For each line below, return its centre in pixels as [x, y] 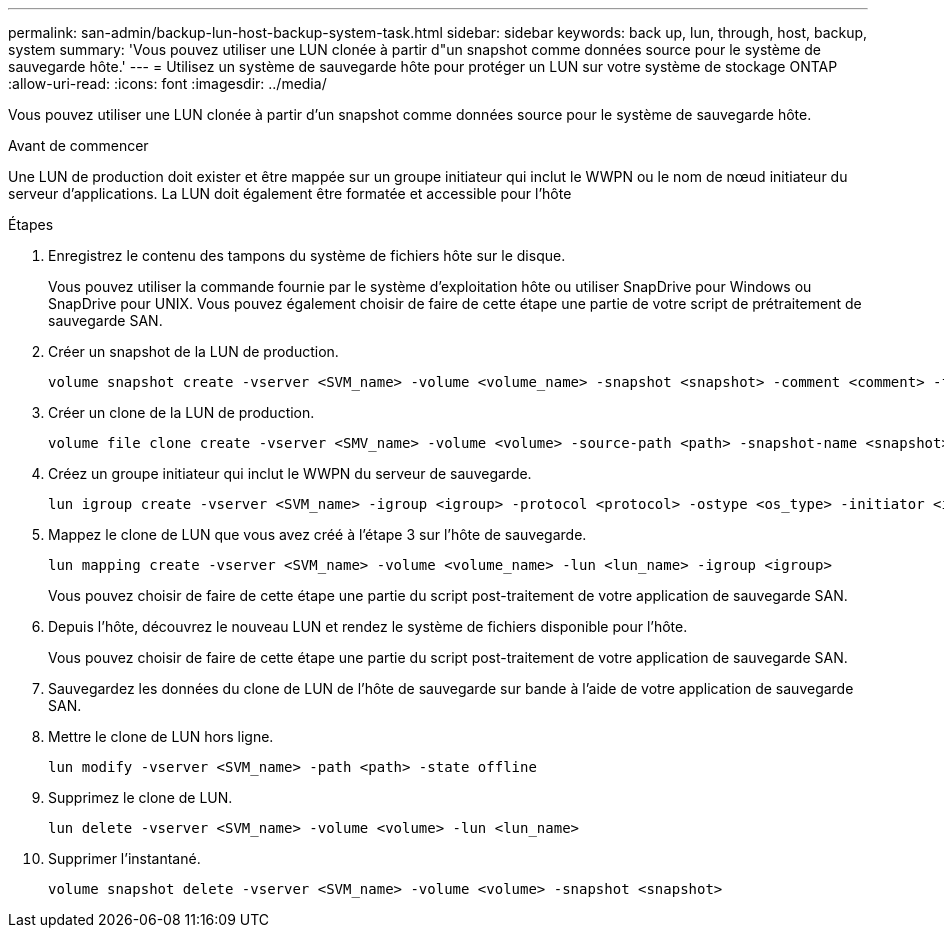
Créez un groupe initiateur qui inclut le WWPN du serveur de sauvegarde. [290, 473]
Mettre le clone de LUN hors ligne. [161, 736]
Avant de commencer [78, 145]
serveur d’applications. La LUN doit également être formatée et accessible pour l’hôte [290, 193]
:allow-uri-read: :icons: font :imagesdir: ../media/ [167, 83]
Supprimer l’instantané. [124, 858]
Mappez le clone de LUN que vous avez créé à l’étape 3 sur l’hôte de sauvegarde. [317, 534]
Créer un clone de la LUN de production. [181, 412]
